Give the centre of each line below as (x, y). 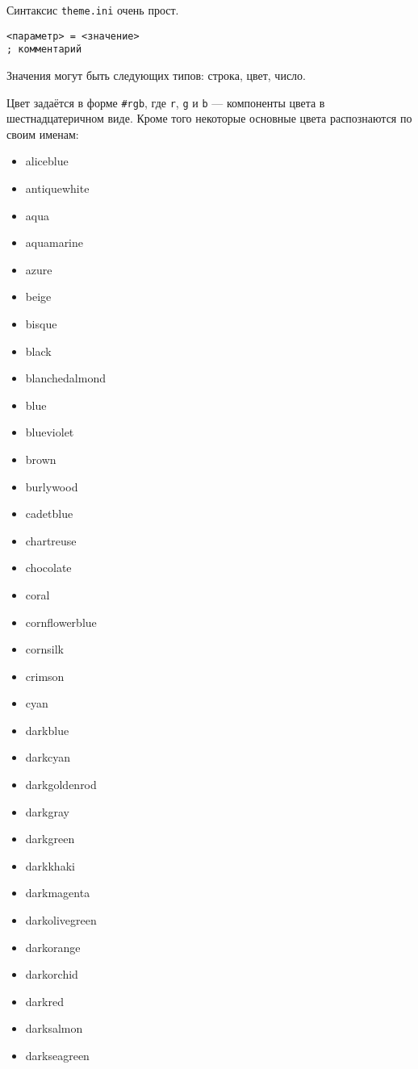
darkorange (53, 947)
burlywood (52, 486)
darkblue (47, 730)
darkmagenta (58, 893)
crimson (45, 676)
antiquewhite (57, 188)
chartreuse (51, 540)
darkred (44, 1001)
